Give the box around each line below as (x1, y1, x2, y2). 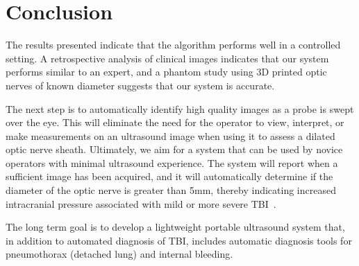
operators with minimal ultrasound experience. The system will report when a (6, 155, 338, 170)
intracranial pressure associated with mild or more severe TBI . (6, 196, 276, 211)
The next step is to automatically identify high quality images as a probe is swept (6, 101, 354, 116)
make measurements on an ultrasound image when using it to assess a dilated (6, 128, 335, 143)
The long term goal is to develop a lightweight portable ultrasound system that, (6, 220, 345, 234)
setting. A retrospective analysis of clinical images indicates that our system (6, 51, 329, 65)
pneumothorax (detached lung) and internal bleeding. (6, 247, 233, 261)
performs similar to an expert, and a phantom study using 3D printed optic (6, 64, 327, 79)
